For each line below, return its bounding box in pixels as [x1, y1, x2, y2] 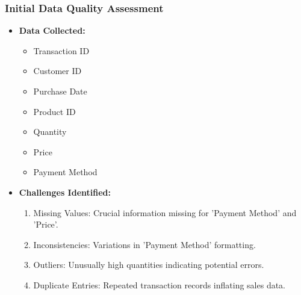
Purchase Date [33, 85, 87, 97]
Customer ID [33, 64, 82, 77]
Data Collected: [19, 24, 85, 37]
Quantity [33, 125, 67, 138]
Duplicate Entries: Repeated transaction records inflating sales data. [33, 278, 286, 291]
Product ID [33, 105, 76, 117]
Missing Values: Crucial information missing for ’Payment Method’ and [33, 206, 297, 219]
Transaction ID [33, 44, 90, 57]
